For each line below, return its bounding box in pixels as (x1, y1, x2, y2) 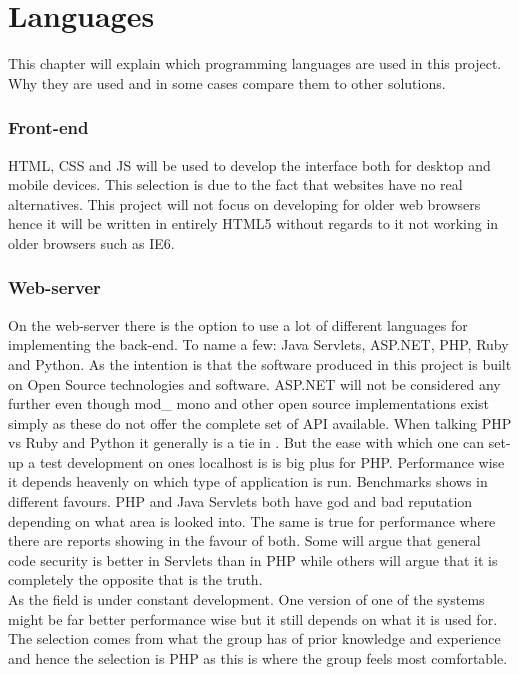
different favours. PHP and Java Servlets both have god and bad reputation (8, 491, 473, 512)
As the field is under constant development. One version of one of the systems (8, 589, 485, 610)
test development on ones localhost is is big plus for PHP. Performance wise (39, 451, 505, 472)
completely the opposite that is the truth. (8, 569, 263, 590)
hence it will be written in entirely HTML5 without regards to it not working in (8, 213, 499, 234)
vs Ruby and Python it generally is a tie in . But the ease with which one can (8, 432, 485, 453)
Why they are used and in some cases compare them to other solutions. (8, 72, 446, 93)
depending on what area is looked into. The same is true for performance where (8, 510, 496, 531)
